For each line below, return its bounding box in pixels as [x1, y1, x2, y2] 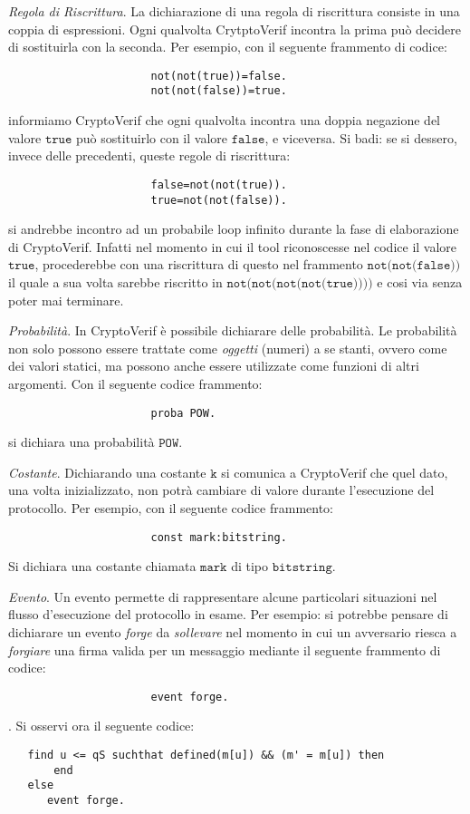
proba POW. [150, 406, 216, 420]
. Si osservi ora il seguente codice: [8, 716, 195, 735]
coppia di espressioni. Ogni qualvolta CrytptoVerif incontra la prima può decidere [8, 19, 461, 38]
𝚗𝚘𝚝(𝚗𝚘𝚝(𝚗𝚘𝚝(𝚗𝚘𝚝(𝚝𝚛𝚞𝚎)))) [226, 276, 373, 290]
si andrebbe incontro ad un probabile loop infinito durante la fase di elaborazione [8, 219, 459, 238]
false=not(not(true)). [150, 178, 287, 191]
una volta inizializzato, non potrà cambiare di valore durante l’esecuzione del [8, 480, 435, 499]
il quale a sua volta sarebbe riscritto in [8, 272, 223, 291]
